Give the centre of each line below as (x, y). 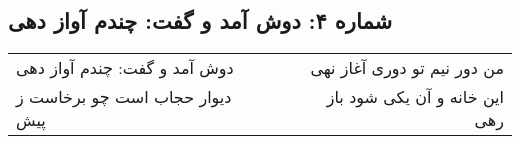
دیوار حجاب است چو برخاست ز (124, 97)
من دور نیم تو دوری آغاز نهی (407, 68)
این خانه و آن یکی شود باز (415, 97)
